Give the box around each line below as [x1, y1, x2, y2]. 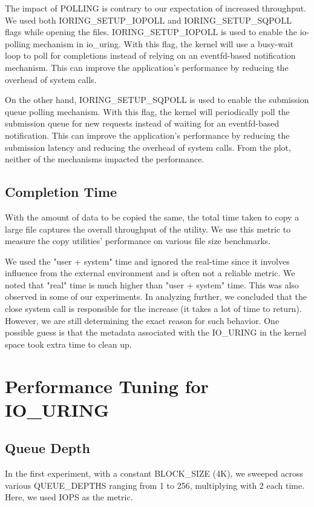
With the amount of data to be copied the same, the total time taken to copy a [5, 210, 299, 223]
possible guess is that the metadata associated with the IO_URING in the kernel [5, 326, 307, 339]
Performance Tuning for [5, 373, 209, 398]
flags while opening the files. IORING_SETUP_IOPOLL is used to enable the [5, 25, 298, 38]
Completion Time [5, 182, 117, 201]
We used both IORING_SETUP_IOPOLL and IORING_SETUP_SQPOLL [5, 13, 292, 26]
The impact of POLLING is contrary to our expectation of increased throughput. [5, 2, 307, 14]
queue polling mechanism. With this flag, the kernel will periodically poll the [5, 105, 290, 118]
